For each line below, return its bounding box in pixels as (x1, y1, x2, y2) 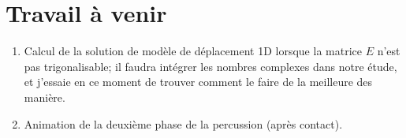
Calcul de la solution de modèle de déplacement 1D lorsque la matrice (24, 43, 362, 59)
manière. (24, 88, 65, 105)
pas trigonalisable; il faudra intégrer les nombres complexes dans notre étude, (24, 58, 397, 74)
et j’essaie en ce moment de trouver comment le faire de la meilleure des (24, 73, 373, 90)
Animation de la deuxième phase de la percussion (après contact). (24, 115, 343, 132)
